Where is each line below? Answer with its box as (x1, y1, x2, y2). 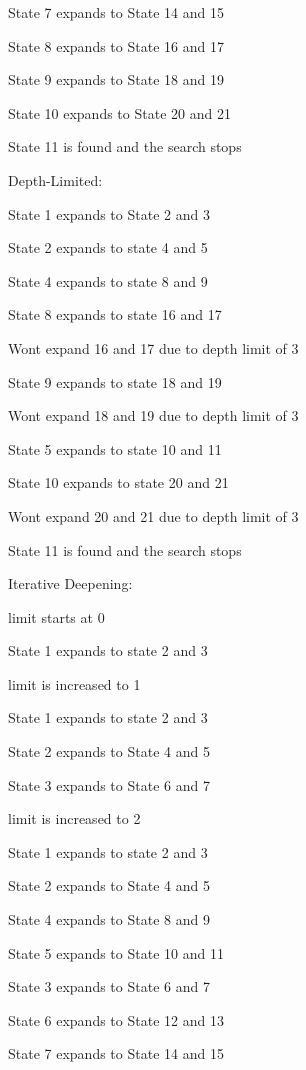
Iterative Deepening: (8, 573, 133, 594)
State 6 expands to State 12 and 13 (8, 1009, 224, 1030)
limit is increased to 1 (8, 673, 141, 694)
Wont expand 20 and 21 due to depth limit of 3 (8, 505, 299, 526)
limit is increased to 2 (8, 808, 141, 829)
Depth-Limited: (8, 169, 103, 190)
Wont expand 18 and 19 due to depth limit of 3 (8, 405, 299, 426)
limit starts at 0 (8, 606, 105, 627)
